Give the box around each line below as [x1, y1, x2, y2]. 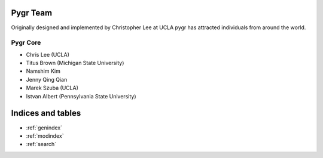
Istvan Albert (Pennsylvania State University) [26, 92, 136, 100]
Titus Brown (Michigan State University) [26, 60, 124, 67]
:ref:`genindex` [26, 124, 63, 131]
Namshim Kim [26, 67, 61, 75]
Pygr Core [11, 39, 41, 47]
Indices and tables [11, 108, 81, 119]
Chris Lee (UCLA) [26, 51, 70, 58]
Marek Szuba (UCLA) [26, 84, 79, 92]
